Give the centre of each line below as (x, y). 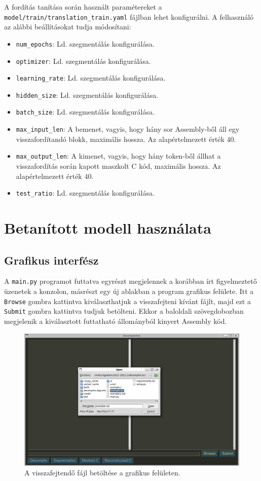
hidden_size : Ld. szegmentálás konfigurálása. (87, 95)
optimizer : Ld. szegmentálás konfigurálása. (83, 61)
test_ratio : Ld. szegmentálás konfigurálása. (85, 193)
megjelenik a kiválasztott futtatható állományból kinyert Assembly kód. (116, 321)
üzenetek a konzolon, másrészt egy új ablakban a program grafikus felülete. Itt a (129, 291)
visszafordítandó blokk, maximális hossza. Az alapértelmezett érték (120, 139)
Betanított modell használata (108, 228)
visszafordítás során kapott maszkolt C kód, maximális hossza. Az (118, 166)
